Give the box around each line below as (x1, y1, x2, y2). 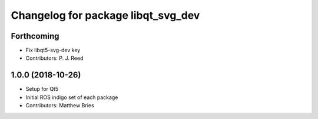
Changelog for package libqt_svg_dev (11, 9, 200, 22)
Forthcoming (11, 31, 59, 41)
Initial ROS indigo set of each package (25, 94, 118, 101)
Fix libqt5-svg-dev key (25, 47, 81, 54)
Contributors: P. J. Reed (25, 55, 84, 62)
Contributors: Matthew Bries (25, 102, 94, 109)
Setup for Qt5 (25, 86, 59, 93)
